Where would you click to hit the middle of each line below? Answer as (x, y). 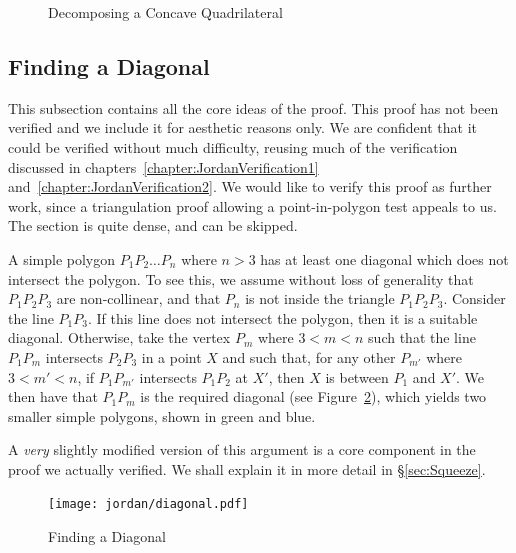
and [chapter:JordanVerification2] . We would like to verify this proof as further (250, 186)
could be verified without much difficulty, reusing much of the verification (233, 146)
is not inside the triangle (320, 298)
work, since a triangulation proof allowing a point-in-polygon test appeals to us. (252, 205)
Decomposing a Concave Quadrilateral (165, 12)
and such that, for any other (309, 356)
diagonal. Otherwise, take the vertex (119, 337)
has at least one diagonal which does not (384, 258)
